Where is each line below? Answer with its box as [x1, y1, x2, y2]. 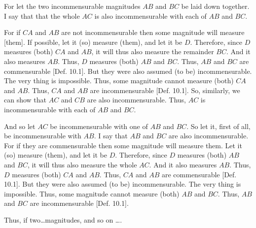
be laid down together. [181, 1, 250, 11]
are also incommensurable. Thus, [87, 95, 186, 105]
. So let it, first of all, [186, 121, 251, 131]
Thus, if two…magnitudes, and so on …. [4, 214, 122, 225]
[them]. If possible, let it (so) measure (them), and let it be [4, 36, 183, 47]
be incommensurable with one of [50, 121, 148, 131]
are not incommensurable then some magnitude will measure [61, 27, 245, 37]
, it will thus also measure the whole [27, 159, 137, 169]
